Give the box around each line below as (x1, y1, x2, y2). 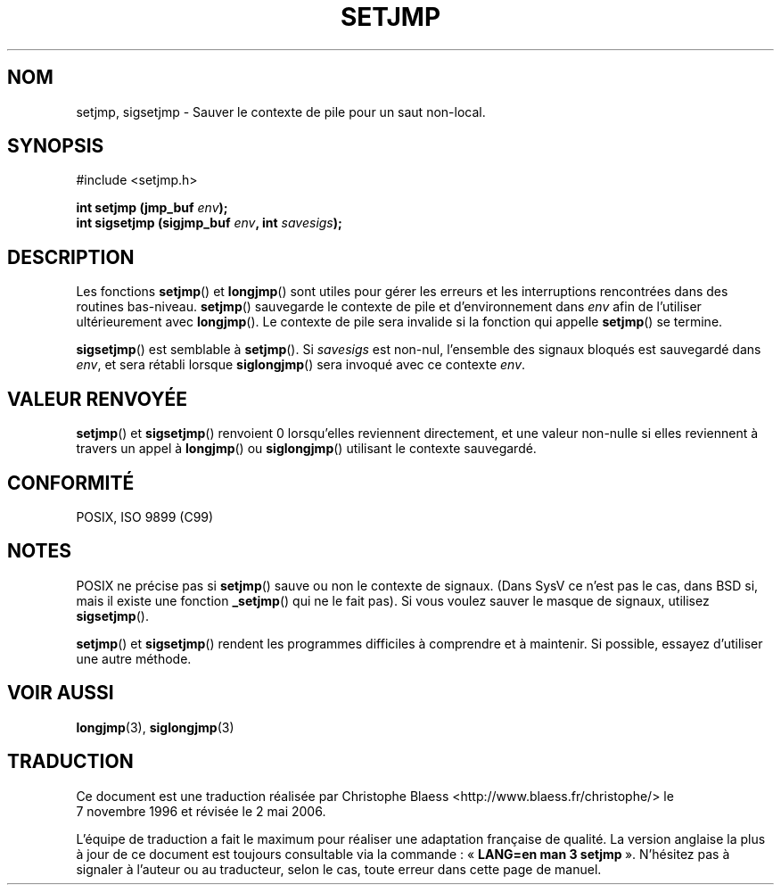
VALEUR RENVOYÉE (7, 387, 187, 410)
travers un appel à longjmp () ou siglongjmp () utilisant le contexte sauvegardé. (76, 441, 537, 457)
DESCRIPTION (7, 245, 135, 268)
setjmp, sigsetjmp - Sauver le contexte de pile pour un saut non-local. (76, 103, 486, 120)
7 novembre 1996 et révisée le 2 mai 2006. (76, 803, 326, 819)
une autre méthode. (76, 650, 192, 666)
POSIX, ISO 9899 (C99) (76, 508, 214, 524)
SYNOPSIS (7, 135, 104, 158)
